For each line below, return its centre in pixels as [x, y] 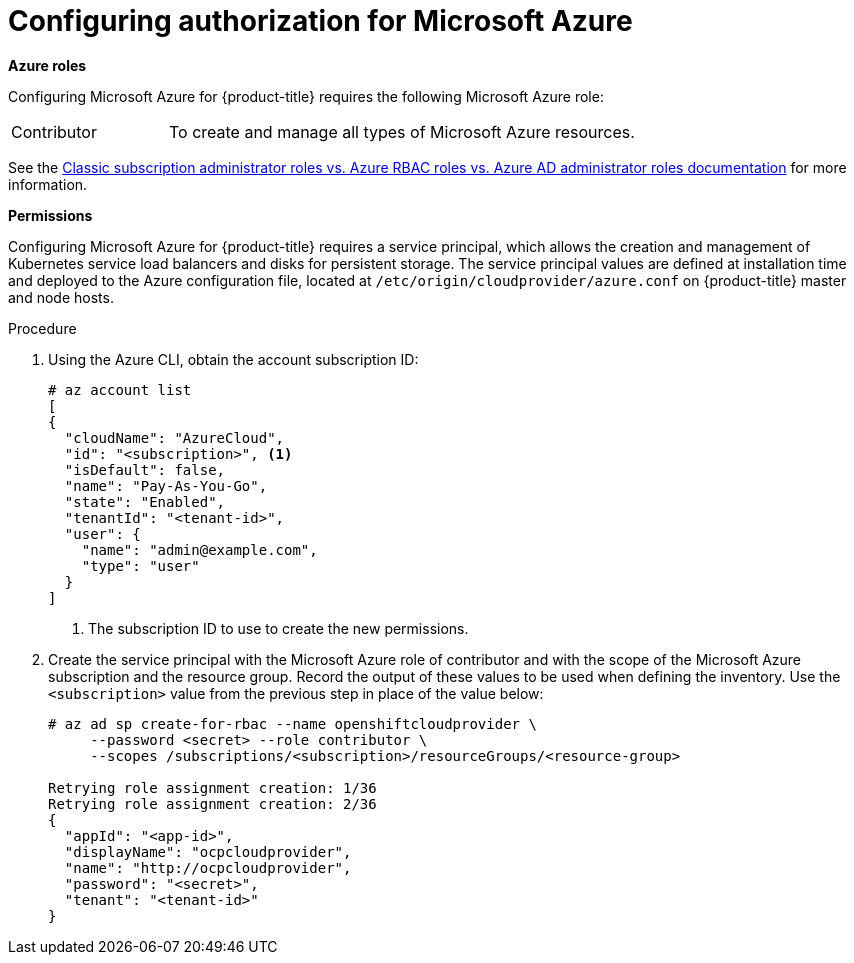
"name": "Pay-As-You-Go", [166, 485]
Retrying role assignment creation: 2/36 [212, 803]
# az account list [120, 389]
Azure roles [47, 65]
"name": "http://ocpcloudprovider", [208, 867]
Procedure [42, 328]
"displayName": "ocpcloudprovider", [208, 851]
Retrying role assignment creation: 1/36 [212, 787]
